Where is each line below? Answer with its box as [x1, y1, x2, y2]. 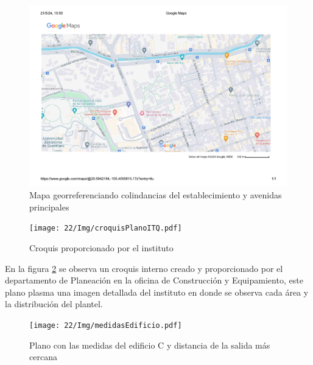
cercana [29, 350, 57, 363]
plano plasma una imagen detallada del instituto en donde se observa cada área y [5, 285, 309, 298]
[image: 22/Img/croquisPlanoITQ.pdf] [29, 224, 182, 233]
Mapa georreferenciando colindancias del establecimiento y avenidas [29, 189, 282, 201]
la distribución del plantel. [5, 297, 103, 310]
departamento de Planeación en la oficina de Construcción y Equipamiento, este [5, 274, 303, 287]
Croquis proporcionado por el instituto [29, 241, 174, 254]
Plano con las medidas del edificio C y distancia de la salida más [29, 338, 270, 351]
